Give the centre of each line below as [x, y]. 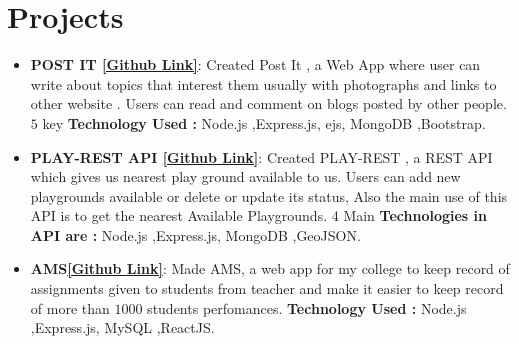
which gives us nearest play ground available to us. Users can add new [245, 176]
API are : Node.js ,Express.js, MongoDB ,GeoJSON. [195, 234]
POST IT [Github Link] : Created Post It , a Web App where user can [255, 64]
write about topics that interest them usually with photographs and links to [263, 83]
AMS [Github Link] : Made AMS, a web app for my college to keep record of [270, 268]
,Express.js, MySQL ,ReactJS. [122, 327]
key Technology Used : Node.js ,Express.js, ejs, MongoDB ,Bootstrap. [264, 122]
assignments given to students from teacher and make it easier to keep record [267, 288]
